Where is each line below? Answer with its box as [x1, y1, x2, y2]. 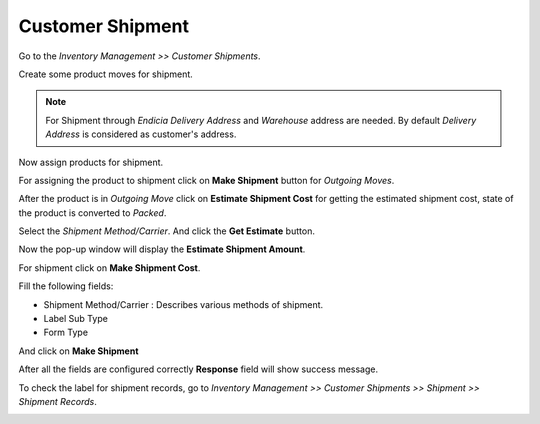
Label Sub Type [43, 313, 109, 325]
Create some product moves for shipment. [18, 68, 194, 80]
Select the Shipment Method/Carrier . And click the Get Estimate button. [18, 225, 315, 237]
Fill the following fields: [18, 280, 114, 292]
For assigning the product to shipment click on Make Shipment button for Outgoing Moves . [18, 174, 395, 186]
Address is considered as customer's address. [45, 128, 237, 140]
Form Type [43, 326, 89, 339]
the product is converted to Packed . [18, 206, 167, 219]
